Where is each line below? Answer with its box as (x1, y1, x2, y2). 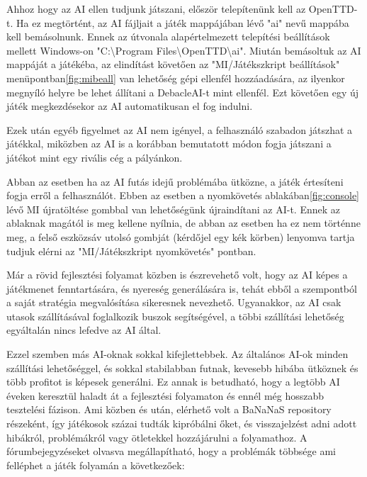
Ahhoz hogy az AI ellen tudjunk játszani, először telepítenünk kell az (6, 1, 306, 16)
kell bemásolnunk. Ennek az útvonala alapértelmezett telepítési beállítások (6, 29, 330, 44)
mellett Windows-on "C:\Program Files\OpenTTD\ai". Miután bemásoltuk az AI (6, 43, 361, 57)
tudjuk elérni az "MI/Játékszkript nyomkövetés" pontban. (6, 243, 256, 258)
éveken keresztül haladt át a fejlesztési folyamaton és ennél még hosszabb (6, 388, 324, 403)
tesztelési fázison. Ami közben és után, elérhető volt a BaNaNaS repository (6, 402, 332, 417)
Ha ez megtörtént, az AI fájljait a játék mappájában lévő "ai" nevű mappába (16, 15, 349, 30)
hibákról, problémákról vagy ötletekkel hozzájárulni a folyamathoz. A (6, 430, 307, 444)
